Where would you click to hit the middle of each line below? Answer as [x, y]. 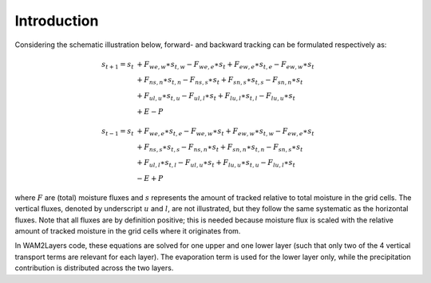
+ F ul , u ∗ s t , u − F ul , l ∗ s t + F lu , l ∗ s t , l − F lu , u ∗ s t [216, 97]
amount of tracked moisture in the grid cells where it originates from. [128, 231]
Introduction [57, 21]
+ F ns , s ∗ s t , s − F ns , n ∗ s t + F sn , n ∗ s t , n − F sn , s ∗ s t [220, 147]
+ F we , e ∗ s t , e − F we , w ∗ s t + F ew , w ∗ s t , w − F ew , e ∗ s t [225, 132]
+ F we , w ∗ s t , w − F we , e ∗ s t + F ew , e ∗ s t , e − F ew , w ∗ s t [225, 65]
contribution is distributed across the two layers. [94, 268]
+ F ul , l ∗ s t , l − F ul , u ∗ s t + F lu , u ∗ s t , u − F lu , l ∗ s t [216, 163]
